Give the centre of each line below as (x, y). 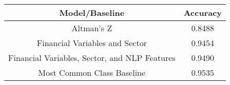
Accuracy (203, 13)
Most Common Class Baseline (92, 72)
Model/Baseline (92, 13)
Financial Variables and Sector (92, 43)
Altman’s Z (92, 28)
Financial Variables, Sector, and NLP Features (92, 58)
